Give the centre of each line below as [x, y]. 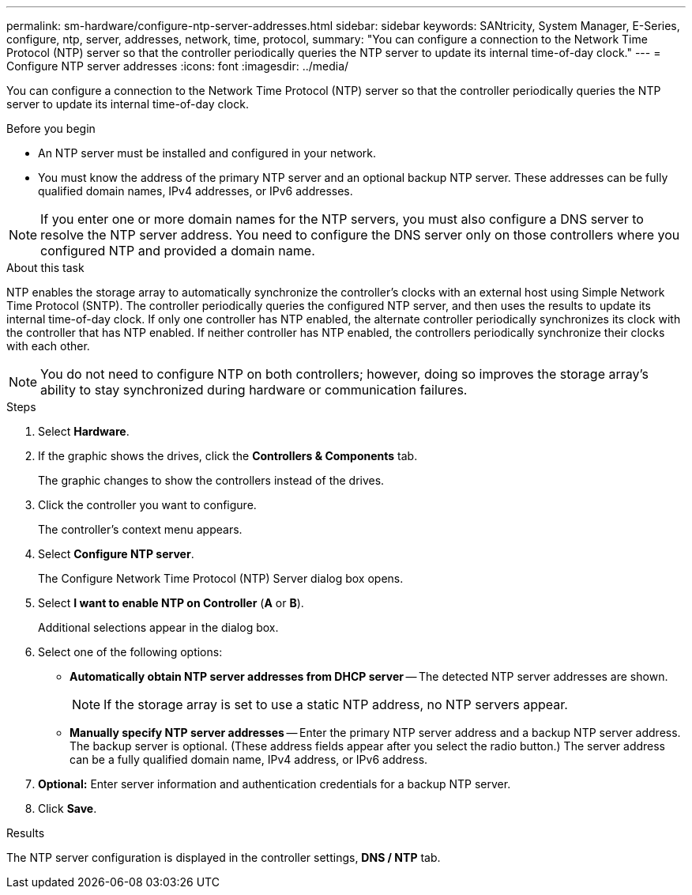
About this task [45, 268]
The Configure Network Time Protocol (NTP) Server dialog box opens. [221, 578]
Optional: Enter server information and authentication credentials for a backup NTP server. [275, 784]
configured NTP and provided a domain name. [178, 251]
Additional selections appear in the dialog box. [158, 627]
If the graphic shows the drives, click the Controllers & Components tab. [228, 456]
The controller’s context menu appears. [140, 529]
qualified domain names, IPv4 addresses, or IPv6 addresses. [196, 191]
